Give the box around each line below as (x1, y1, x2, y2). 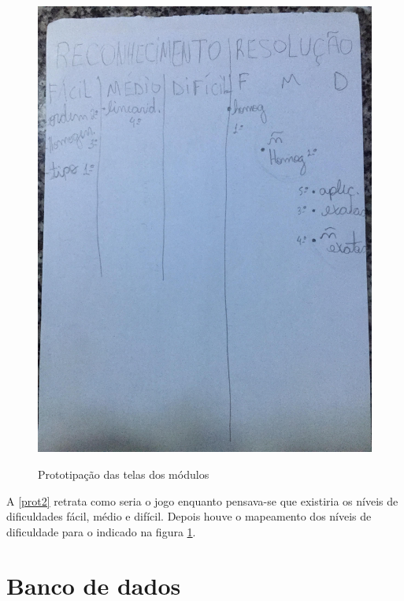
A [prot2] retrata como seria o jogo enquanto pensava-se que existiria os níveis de (6, 492, 398, 509)
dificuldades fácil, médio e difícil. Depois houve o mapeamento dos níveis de (6, 508, 372, 524)
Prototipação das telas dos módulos (38, 465, 209, 482)
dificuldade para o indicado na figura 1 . (6, 523, 196, 539)
